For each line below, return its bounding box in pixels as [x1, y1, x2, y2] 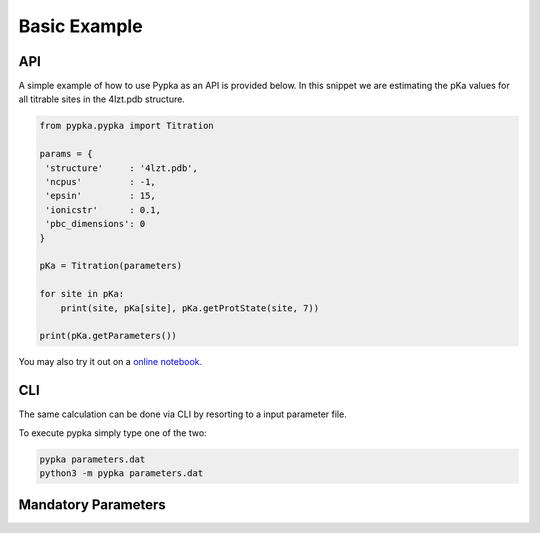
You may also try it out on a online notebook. [18, 356, 203, 368]
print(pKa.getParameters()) [39, 330, 177, 342]
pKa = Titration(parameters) [39, 260, 183, 272]
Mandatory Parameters [18, 496, 167, 514]
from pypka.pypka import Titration [39, 120, 214, 132]
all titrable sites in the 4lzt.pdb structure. [18, 93, 185, 105]
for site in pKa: [39, 288, 125, 300]
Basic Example [18, 15, 144, 37]
